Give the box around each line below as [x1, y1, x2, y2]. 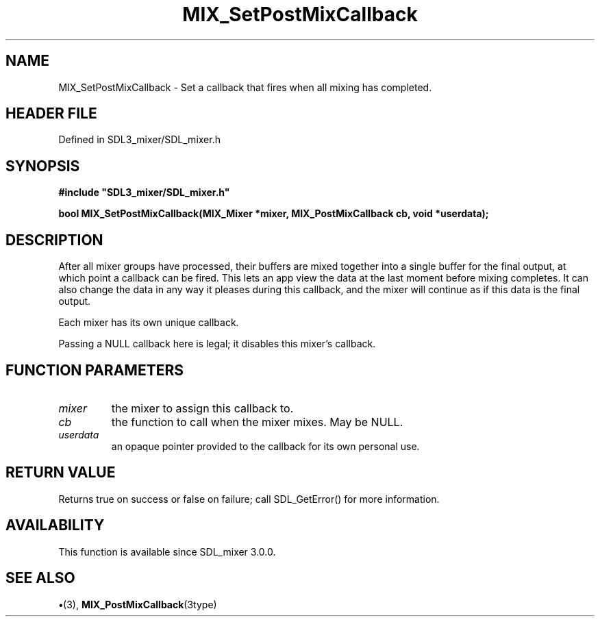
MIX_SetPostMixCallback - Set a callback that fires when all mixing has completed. [58, 81, 432, 93]
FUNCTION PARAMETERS [5, 361, 184, 379]
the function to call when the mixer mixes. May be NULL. [111, 414, 403, 429]
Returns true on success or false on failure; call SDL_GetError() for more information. [58, 493, 440, 505]
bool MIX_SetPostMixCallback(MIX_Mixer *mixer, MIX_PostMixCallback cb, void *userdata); [58, 208, 489, 220]
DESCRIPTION [5, 231, 103, 249]
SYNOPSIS [5, 157, 80, 175]
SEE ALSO [5, 569, 75, 587]
